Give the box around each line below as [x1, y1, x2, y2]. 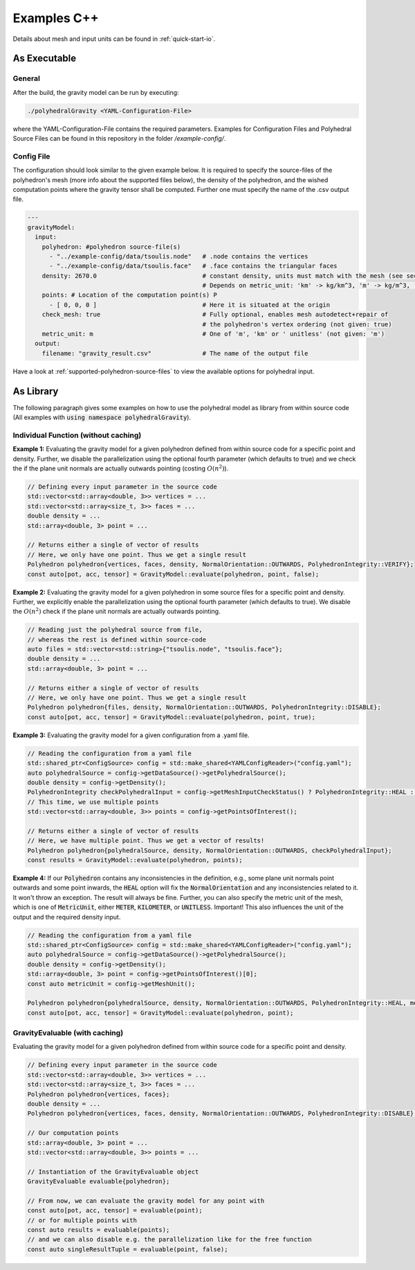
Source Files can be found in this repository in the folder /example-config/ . [12, 134, 226, 143]
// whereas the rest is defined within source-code [27, 635, 207, 644]
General [12, 73, 41, 83]
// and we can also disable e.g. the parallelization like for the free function [27, 1235, 313, 1244]
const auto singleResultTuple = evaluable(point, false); [27, 1245, 228, 1253]
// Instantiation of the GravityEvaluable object [27, 1167, 199, 1176]
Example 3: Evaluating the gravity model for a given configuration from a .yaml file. [12, 731, 250, 739]
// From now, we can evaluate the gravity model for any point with [27, 1197, 265, 1205]
